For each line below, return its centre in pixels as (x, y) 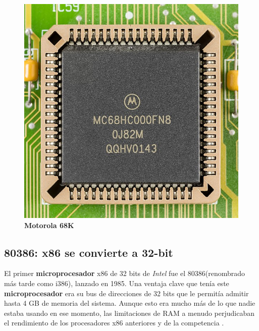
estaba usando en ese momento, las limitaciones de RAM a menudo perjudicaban (129, 313)
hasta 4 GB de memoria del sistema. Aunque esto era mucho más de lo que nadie (130, 303)
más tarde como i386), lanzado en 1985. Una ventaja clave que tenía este (117, 283)
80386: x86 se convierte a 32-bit (89, 252)
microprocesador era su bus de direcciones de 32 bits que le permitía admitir (126, 293)
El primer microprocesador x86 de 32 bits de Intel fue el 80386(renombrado (125, 273)
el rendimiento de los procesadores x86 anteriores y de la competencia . (114, 323)
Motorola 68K (49, 225)
